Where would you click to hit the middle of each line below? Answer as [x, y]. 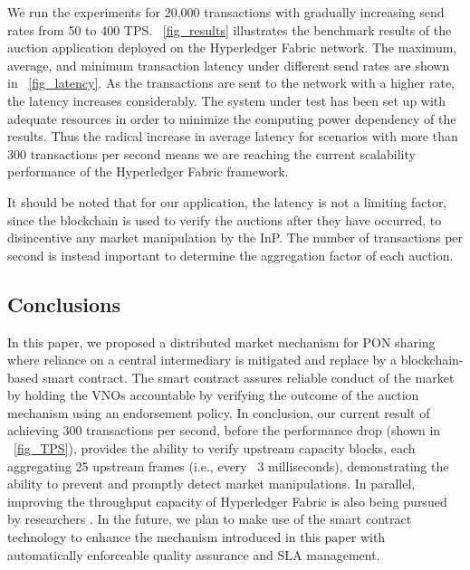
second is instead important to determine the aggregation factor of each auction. [230, 255]
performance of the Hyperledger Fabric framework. [148, 171]
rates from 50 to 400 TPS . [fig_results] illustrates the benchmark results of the [230, 29]
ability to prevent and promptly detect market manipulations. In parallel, [211, 484]
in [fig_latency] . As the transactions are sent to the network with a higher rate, [231, 83]
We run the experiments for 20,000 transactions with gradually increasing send [226, 12]
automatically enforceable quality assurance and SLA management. [194, 554]
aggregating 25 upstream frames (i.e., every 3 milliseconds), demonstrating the [228, 465]
